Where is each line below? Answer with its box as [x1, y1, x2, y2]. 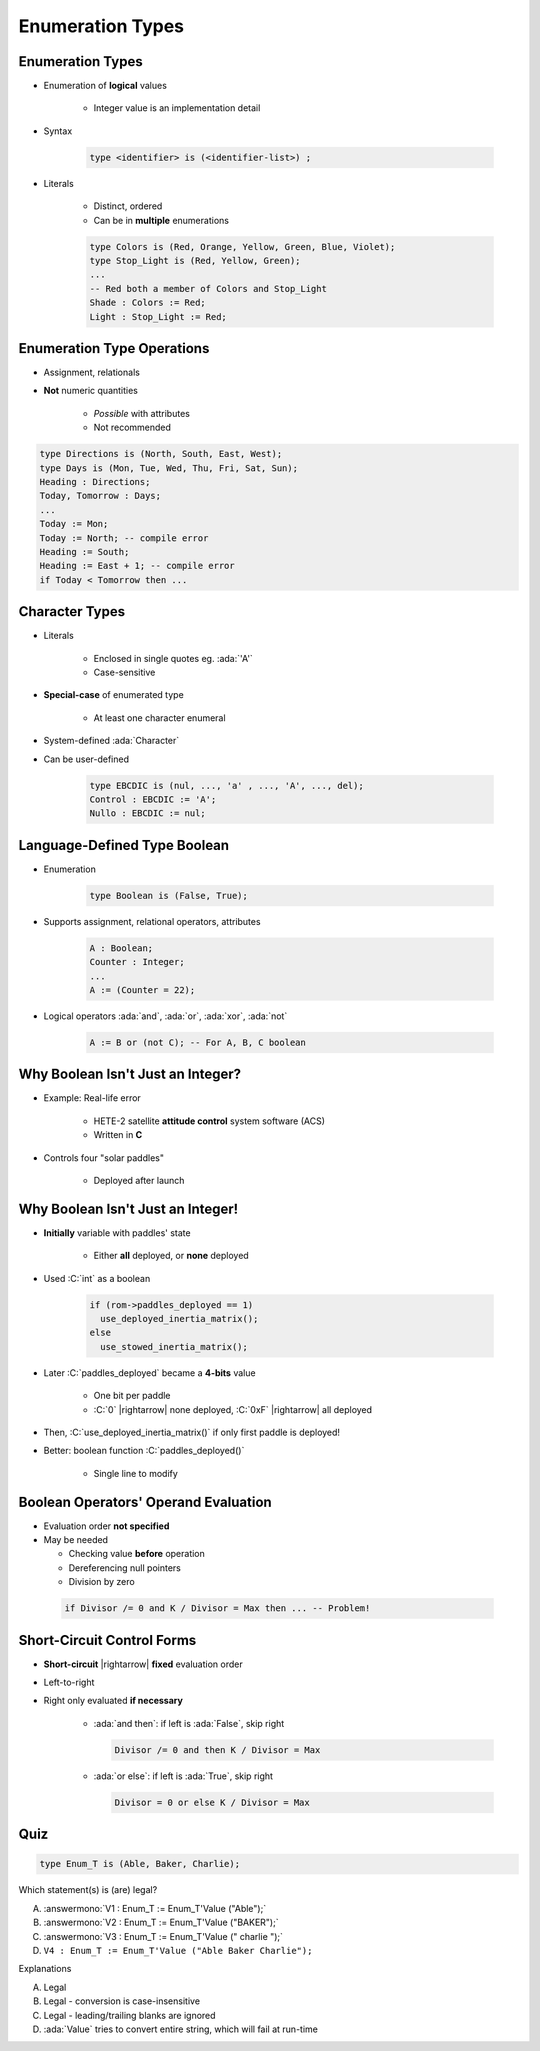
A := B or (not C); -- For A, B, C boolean [89, 1036, 307, 1048]
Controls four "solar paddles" [43, 1151, 165, 1164]
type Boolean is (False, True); [89, 890, 249, 901]
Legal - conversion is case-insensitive [43, 1995, 200, 2007]
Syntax [43, 125, 73, 137]
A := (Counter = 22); [89, 984, 196, 995]
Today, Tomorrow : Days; [39, 490, 162, 502]
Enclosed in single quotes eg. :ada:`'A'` [93, 652, 254, 664]
